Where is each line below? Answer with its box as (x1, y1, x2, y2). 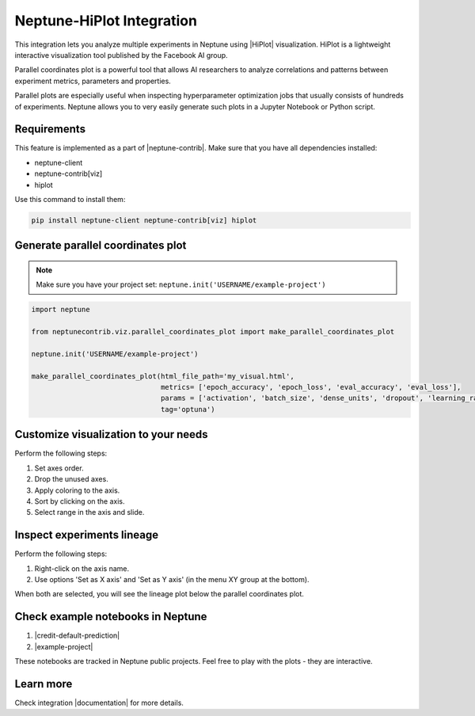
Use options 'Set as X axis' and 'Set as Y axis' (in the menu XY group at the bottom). (34, 574, 310, 584)
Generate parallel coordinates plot (14, 238, 187, 253)
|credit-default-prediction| (34, 630, 120, 641)
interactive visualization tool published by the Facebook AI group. (14, 50, 229, 59)
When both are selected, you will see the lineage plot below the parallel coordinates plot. (14, 589, 305, 599)
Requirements (14, 123, 86, 136)
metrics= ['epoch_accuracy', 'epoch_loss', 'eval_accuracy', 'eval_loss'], (160, 383, 462, 392)
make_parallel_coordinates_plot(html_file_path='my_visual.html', (31, 371, 294, 380)
